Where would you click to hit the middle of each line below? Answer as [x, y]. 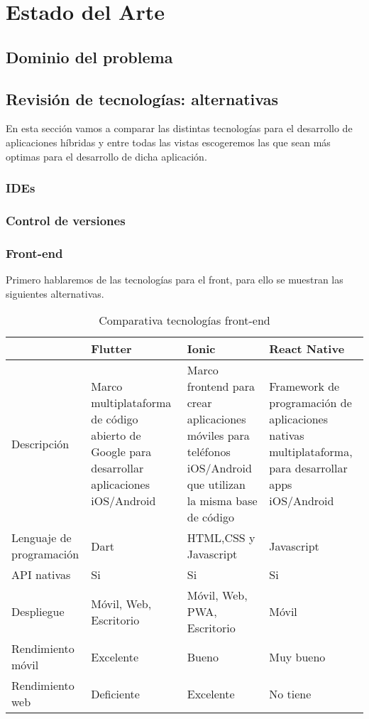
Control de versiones [66, 220]
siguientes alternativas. [55, 293]
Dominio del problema [89, 56]
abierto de [116, 436]
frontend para [221, 386]
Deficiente [115, 693]
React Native [307, 349]
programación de [310, 403]
